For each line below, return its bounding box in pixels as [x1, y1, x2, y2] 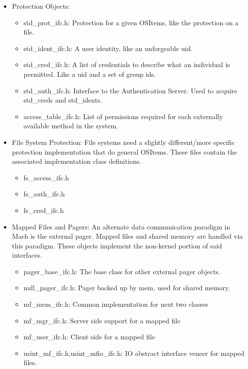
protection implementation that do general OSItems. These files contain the [12, 146, 237, 157]
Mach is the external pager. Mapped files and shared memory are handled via [12, 231, 243, 241]
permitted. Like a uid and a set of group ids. [23, 69, 156, 79]
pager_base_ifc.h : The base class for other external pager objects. [23, 266, 220, 276]
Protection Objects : [12, 1, 70, 11]
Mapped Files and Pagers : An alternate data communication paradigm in [12, 221, 231, 231]
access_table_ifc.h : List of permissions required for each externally [23, 111, 223, 121]
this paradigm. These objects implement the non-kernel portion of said [12, 240, 222, 250]
